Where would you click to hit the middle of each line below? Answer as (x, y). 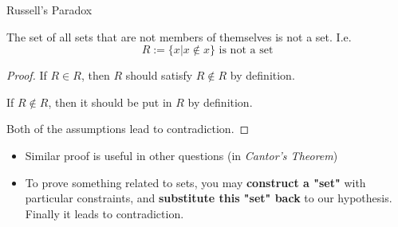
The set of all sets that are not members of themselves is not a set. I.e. (179, 36)
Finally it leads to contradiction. (104, 213)
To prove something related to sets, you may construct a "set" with (195, 182)
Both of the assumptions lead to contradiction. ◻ (128, 129)
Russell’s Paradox (49, 10)
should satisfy (159, 75)
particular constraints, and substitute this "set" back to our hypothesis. (209, 198)
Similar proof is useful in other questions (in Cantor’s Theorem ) (181, 155)
